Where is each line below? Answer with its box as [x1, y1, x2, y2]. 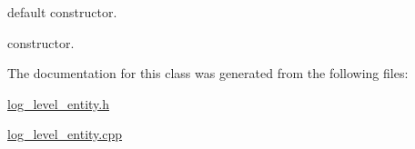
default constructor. [7, 3, 117, 21]
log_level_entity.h [7, 94, 110, 113]
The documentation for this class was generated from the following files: [7, 64, 409, 83]
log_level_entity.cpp [7, 124, 123, 144]
